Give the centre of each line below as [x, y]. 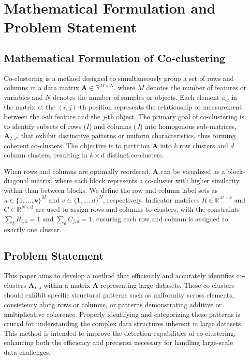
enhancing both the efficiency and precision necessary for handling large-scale [118, 342]
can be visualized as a [193, 171]
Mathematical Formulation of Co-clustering [115, 57]
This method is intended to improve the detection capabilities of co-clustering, [120, 333]
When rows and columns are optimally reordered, [77, 171]
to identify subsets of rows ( [45, 126]
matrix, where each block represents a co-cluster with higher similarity [135, 180]
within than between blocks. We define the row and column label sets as [111, 190]
